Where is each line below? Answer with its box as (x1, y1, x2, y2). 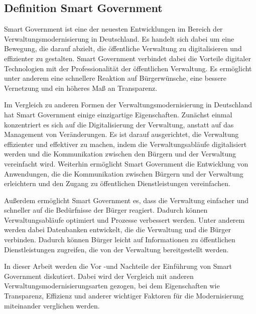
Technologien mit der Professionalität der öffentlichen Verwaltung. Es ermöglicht (4, 63, 252, 73)
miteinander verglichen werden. (4, 300, 100, 310)
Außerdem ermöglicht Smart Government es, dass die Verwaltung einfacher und (4, 195, 249, 205)
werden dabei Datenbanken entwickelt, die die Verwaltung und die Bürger (4, 224, 231, 235)
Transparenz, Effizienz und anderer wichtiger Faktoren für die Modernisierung (4, 290, 244, 301)
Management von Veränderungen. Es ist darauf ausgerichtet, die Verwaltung (4, 129, 239, 139)
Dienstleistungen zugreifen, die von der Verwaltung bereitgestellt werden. (4, 244, 229, 254)
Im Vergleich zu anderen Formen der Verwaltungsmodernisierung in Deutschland (4, 99, 252, 110)
